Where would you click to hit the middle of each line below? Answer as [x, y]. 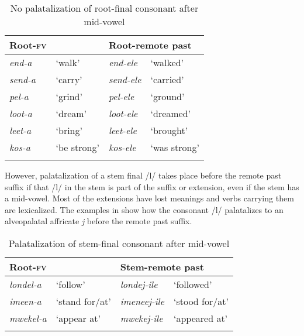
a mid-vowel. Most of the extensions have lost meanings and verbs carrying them [149, 198]
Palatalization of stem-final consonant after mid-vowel [119, 243]
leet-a [20, 130]
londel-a [25, 284]
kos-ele [122, 147]
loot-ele [123, 113]
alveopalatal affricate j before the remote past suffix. [99, 221]
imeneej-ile [142, 301]
